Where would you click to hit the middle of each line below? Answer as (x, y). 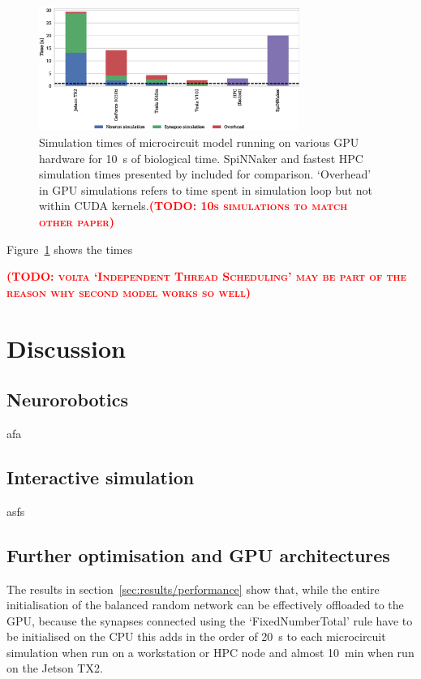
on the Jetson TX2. (55, 668)
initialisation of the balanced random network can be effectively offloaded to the (205, 605)
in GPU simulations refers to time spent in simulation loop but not (206, 189)
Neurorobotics (67, 400)
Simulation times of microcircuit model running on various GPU (199, 142)
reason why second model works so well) (129, 292)
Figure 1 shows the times (70, 249)
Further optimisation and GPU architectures (198, 554)
